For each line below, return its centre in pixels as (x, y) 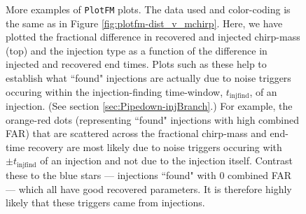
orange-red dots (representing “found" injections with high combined (153, 119)
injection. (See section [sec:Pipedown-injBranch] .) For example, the (149, 106)
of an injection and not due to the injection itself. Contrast (166, 160)
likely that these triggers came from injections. (105, 202)
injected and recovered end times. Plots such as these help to (136, 64)
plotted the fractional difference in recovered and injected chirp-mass (153, 37)
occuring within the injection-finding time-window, (114, 91)
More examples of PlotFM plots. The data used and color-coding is (148, 9)
